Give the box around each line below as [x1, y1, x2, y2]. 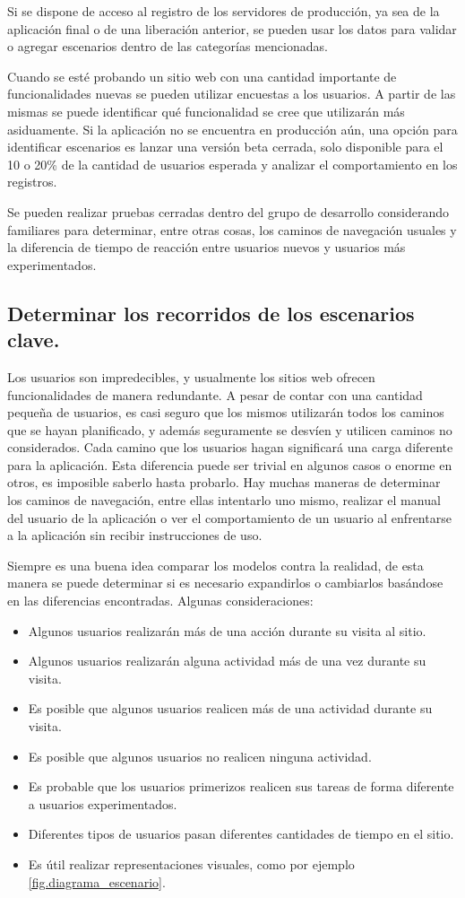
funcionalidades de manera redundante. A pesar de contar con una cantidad [7, 385, 423, 404]
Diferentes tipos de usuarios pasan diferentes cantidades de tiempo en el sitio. [28, 824, 454, 843]
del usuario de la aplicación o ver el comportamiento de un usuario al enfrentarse [7, 508, 452, 527]
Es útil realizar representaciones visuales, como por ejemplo [28, 854, 355, 873]
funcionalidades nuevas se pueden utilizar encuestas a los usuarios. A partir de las [7, 84, 456, 103]
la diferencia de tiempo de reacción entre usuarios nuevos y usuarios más [7, 238, 406, 257]
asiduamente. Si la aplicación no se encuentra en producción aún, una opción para [7, 119, 458, 138]
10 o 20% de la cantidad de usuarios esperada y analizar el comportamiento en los [7, 154, 458, 173]
